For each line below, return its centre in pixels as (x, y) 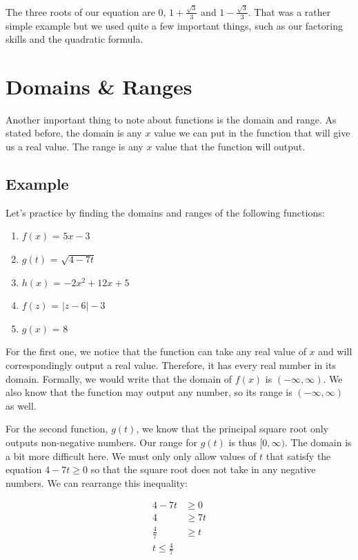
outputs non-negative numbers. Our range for (102, 442)
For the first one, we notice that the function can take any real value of (156, 351)
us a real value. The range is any (74, 147)
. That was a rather (289, 11)
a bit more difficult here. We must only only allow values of (131, 456)
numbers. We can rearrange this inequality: (97, 482)
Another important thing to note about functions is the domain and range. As (171, 119)
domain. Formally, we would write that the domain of (119, 378)
